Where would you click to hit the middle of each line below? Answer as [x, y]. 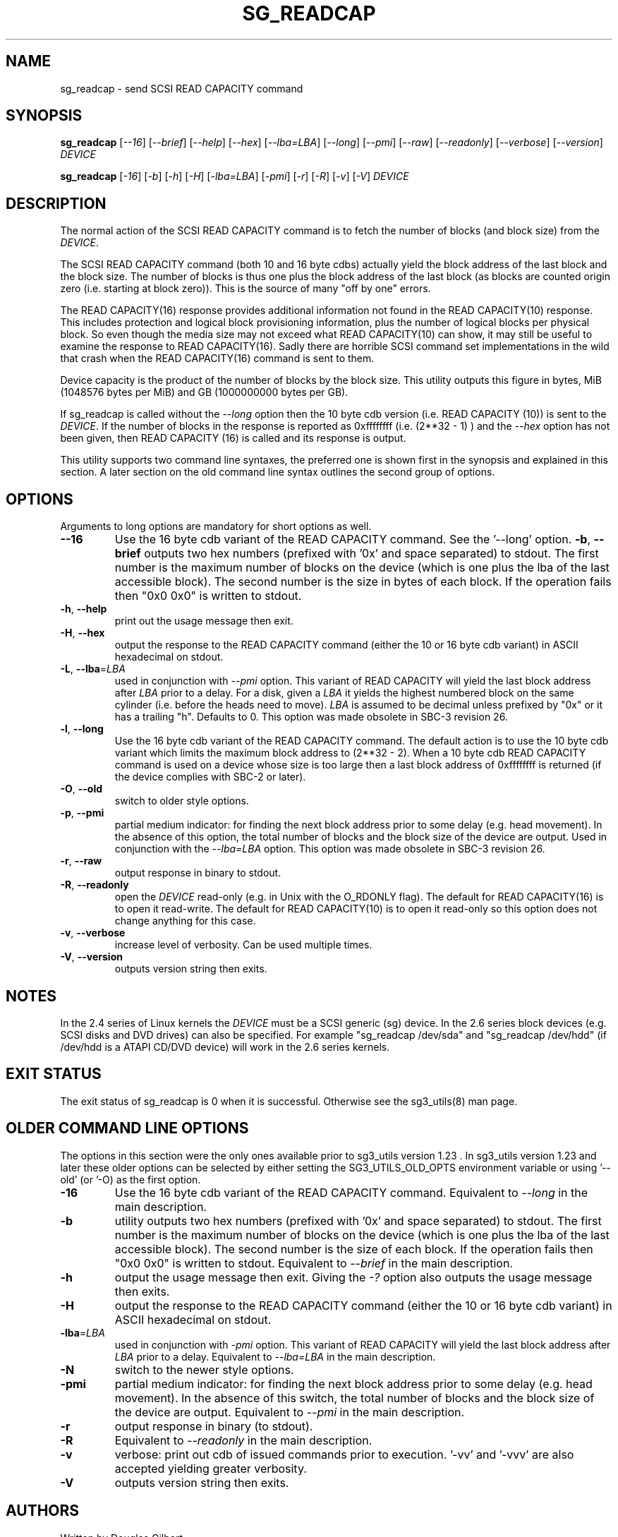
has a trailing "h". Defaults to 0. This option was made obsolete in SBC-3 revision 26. [311, 717]
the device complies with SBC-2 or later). [210, 777]
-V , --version [91, 957]
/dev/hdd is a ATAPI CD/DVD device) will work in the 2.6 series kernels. [225, 1047]
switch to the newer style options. [204, 1369]
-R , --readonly [95, 885]
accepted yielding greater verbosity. [211, 1468]
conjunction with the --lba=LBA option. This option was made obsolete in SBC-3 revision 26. [330, 849]
